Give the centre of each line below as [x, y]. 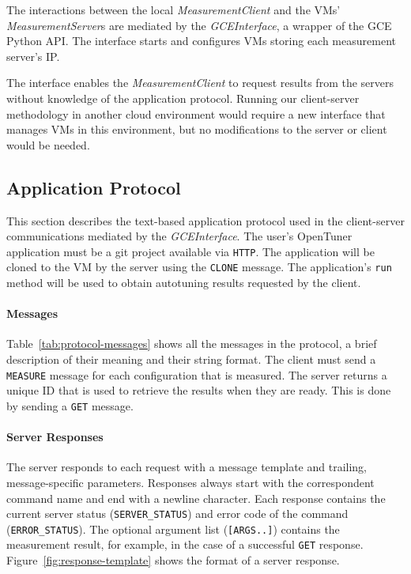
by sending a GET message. [70, 405]
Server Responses [55, 437]
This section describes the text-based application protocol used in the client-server [205, 220]
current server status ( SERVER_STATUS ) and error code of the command [177, 514]
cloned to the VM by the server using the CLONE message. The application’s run [199, 267]
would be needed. [48, 144]
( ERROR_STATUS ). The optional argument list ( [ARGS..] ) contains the [173, 529]
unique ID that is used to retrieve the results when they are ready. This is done [199, 390]
